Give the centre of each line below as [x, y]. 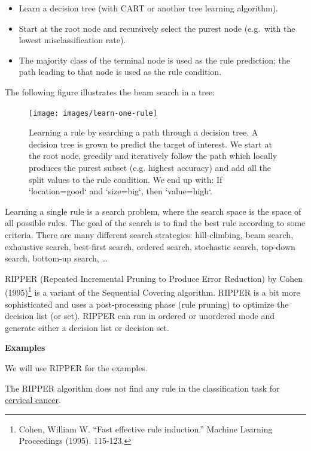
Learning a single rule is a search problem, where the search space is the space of [153, 211]
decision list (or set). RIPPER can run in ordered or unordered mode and [140, 316]
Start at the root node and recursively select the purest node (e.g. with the [157, 28]
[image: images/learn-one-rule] [93, 113]
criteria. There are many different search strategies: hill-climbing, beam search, [149, 234]
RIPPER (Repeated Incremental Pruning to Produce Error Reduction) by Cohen [154, 278]
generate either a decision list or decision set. [87, 327]
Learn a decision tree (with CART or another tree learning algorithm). [148, 8]
